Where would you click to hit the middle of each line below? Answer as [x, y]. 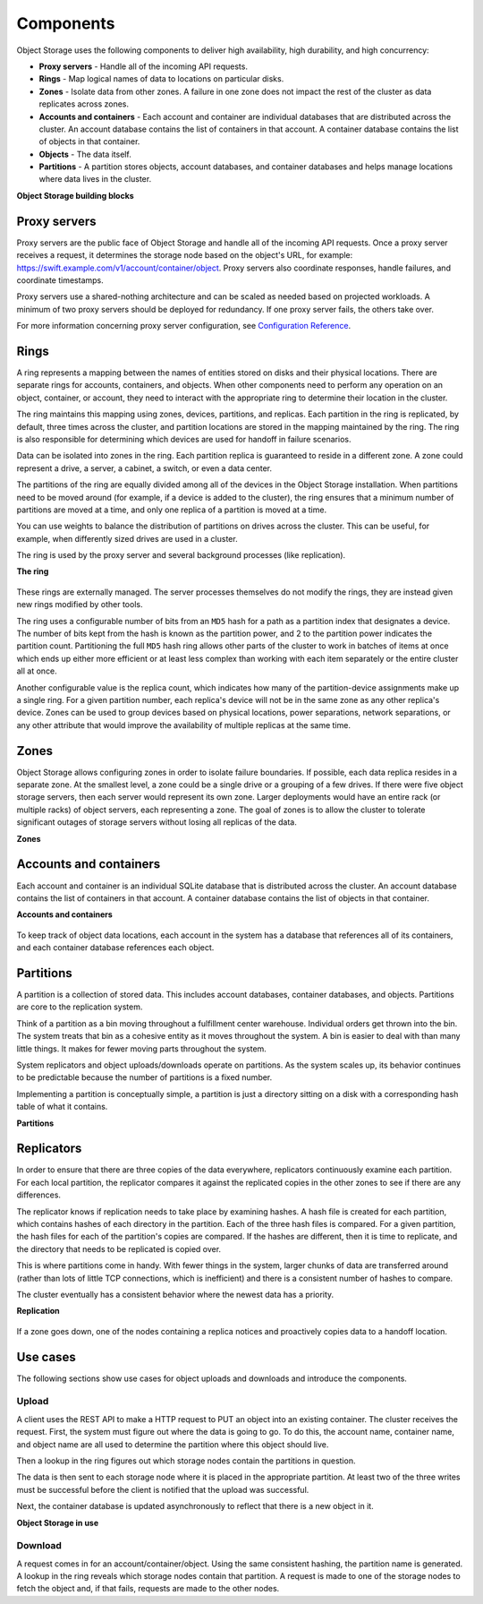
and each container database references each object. [115, 948]
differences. [39, 1195]
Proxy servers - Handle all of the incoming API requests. [143, 66]
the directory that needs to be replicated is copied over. [119, 1248]
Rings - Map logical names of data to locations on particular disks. [161, 79]
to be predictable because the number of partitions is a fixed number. [144, 1077]
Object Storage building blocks [75, 195]
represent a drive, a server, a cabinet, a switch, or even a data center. [144, 468]
